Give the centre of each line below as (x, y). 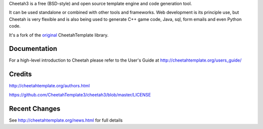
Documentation (33, 49)
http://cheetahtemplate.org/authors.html (49, 86)
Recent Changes (35, 108)
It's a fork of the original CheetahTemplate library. (59, 35)
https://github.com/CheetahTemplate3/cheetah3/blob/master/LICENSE (80, 95)
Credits (20, 74)
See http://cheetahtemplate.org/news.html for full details (66, 120)
